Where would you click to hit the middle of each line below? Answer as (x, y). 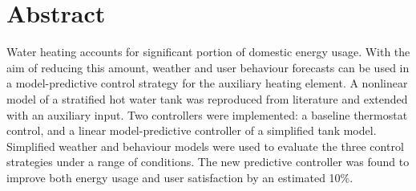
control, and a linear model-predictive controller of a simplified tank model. (192, 130)
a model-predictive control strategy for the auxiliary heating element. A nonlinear (207, 83)
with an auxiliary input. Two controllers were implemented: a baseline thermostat (207, 114)
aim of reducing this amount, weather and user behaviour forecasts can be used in (208, 67)
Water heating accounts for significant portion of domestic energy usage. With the (208, 52)
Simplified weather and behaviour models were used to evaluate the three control (205, 146)
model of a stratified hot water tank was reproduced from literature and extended (207, 98)
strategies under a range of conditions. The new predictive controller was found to (208, 162)
